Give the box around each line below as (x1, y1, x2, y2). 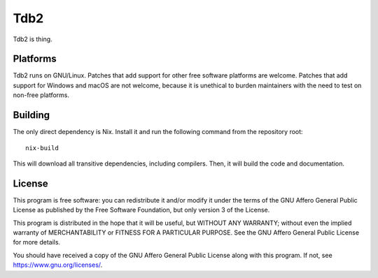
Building (13, 109, 50, 122)
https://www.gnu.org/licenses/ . (13, 261, 103, 269)
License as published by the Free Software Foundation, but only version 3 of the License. (13, 206, 270, 214)
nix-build (25, 144, 59, 152)
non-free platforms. (13, 91, 70, 99)
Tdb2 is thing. (13, 35, 52, 43)
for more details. (13, 238, 61, 247)
